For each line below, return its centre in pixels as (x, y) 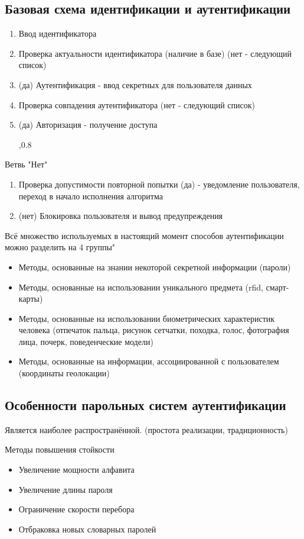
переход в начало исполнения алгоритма (91, 196)
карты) (31, 298)
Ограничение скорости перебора (76, 509)
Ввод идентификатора (58, 33)
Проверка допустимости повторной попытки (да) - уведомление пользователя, (159, 184)
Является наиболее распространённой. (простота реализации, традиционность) (146, 429)
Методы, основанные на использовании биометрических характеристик (147, 318)
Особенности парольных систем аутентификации (146, 405)
